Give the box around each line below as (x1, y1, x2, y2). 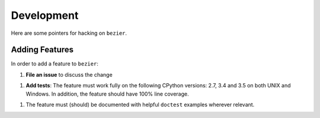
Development (11, 9, 79, 22)
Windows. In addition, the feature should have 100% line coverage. (25, 90, 189, 97)
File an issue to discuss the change (25, 71, 113, 78)
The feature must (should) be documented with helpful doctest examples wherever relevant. (25, 101, 255, 109)
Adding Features (11, 45, 74, 55)
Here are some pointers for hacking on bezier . (11, 29, 127, 37)
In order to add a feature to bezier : (11, 60, 99, 67)
